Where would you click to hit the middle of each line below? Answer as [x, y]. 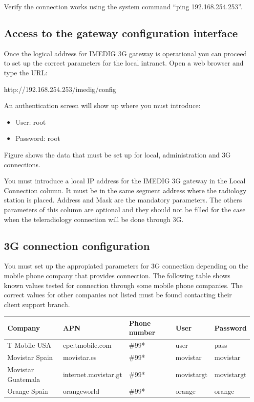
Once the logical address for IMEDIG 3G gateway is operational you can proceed [126, 53]
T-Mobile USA [29, 345]
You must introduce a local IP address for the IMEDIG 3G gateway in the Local [125, 181]
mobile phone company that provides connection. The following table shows [117, 275]
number [142, 332]
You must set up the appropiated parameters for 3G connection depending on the [126, 266]
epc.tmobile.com [87, 345]
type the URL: [26, 72]
